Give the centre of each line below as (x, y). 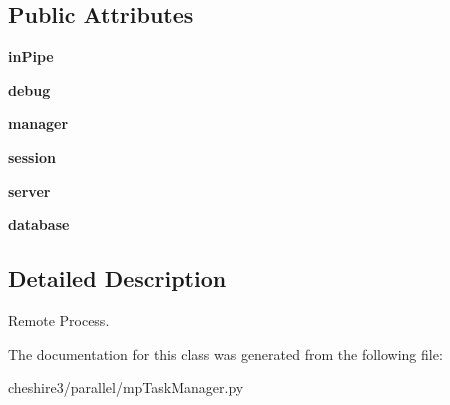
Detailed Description (117, 278)
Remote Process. (59, 319)
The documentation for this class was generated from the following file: (225, 353)
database (39, 224)
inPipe (31, 56)
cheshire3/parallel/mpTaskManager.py (126, 387)
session (32, 156)
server (29, 190)
